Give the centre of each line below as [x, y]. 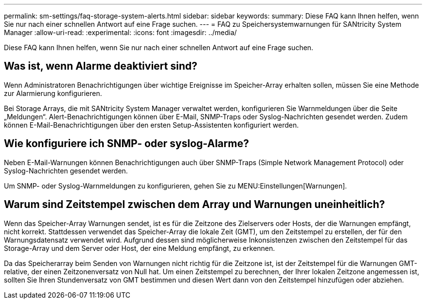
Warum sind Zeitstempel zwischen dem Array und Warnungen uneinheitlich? [195, 205]
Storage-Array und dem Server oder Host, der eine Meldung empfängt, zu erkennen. [140, 248]
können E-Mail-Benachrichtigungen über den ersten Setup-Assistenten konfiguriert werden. [151, 125]
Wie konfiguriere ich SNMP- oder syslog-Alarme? [126, 144]
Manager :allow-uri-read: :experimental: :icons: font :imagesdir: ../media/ [120, 32]
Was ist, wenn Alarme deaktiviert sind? [101, 66]
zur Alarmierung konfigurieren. [53, 93]
